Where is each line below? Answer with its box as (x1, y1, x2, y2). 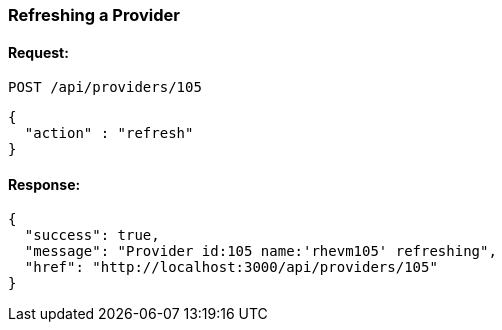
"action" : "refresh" (24, 125, 194, 142)
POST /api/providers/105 (8, 79, 202, 96)
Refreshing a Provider (8, 5, 180, 25)
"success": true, (24, 227, 160, 244)
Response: (8, 175, 81, 193)
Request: (8, 43, 69, 61)
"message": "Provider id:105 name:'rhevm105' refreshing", (24, 243, 497, 260)
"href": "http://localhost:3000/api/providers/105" (24, 259, 438, 276)
